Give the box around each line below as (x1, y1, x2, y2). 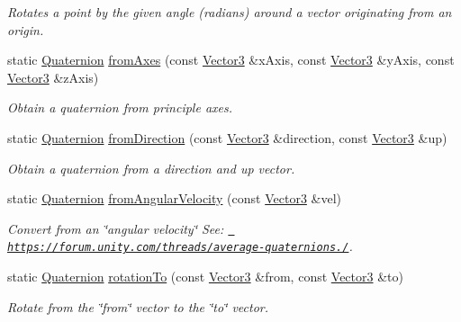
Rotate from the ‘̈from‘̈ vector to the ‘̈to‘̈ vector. (7, 297, 269, 316)
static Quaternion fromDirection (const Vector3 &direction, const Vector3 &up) (7, 128, 447, 147)
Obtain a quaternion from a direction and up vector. (7, 158, 295, 177)
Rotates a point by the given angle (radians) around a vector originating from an (7, 3, 452, 21)
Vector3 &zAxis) (7, 67, 99, 86)
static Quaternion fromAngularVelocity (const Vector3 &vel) (7, 189, 341, 208)
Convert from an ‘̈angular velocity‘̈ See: (7, 219, 224, 237)
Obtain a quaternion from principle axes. (7, 98, 233, 117)
